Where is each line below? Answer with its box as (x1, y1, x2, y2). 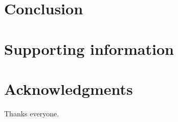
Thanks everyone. (4, 108, 59, 118)
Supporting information (4, 38, 174, 59)
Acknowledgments (4, 78, 133, 99)
